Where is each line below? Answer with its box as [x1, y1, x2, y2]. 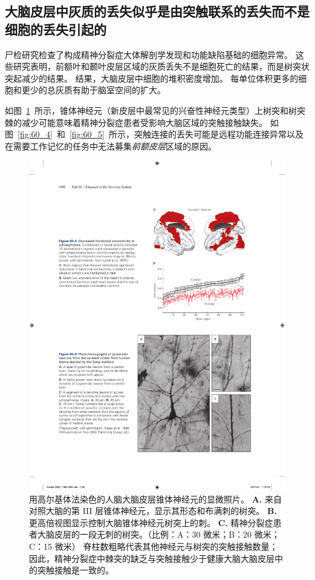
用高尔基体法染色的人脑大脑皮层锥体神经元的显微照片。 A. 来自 [29, 492, 282, 505]
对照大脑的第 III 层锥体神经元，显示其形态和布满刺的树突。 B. [29, 504, 277, 517]
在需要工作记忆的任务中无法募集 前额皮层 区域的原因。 [5, 139, 216, 152]
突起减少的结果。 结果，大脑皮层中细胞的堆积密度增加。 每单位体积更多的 [5, 71, 299, 84]
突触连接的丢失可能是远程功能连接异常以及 [134, 128, 304, 140]
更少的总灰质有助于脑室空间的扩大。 [21, 84, 166, 96]
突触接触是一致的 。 [37, 564, 114, 576]
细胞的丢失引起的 [5, 19, 106, 38]
